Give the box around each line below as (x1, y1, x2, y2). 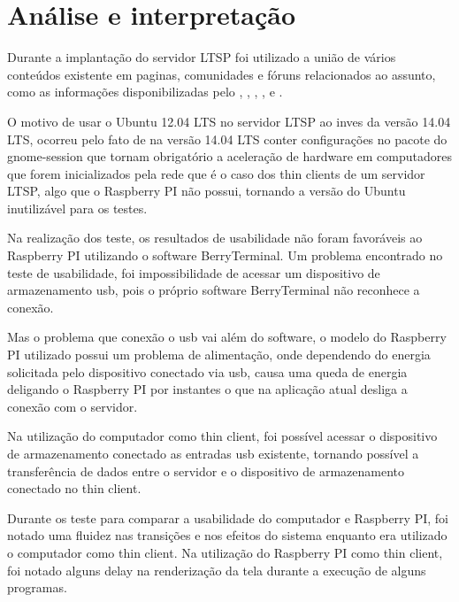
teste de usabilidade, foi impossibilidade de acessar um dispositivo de (7, 263, 380, 282)
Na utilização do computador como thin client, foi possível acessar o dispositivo (7, 427, 438, 445)
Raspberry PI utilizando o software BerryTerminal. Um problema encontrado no (7, 246, 443, 265)
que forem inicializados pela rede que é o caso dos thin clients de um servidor (7, 164, 425, 182)
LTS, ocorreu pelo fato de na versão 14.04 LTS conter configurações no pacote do (7, 129, 448, 148)
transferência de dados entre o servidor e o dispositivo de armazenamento (7, 461, 404, 480)
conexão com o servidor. (7, 397, 138, 415)
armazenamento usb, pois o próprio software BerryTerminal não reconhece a (7, 281, 420, 299)
